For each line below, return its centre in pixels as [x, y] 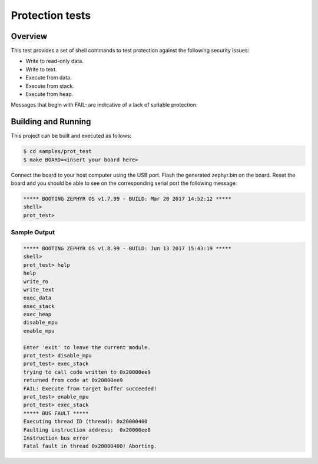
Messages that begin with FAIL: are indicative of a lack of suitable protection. [104, 105]
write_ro [36, 281]
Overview [29, 36]
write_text [39, 289]
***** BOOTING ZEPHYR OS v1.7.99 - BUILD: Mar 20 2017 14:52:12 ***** [127, 199]
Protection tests [51, 15]
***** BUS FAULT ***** [56, 413]
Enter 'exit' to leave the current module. [87, 347]
